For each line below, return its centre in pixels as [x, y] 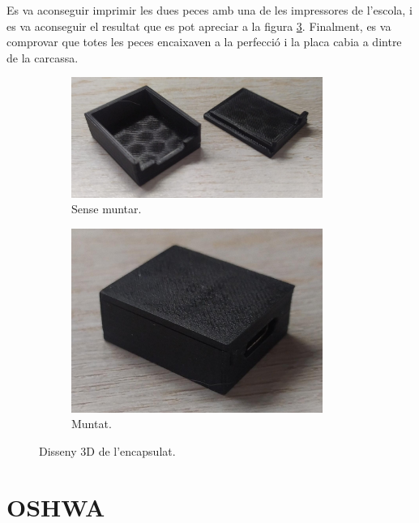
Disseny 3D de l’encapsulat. [107, 450]
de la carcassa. [43, 57]
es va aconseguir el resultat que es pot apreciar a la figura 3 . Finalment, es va [199, 26]
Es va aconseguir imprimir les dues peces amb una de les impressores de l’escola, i [209, 10]
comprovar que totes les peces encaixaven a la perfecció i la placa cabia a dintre [204, 42]
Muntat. [92, 424]
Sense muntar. [107, 209]
